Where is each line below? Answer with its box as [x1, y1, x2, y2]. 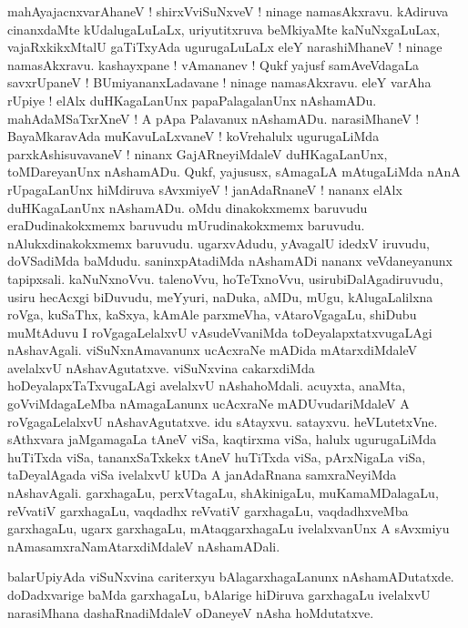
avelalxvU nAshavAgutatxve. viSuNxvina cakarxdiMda [7, 358, 315, 377]
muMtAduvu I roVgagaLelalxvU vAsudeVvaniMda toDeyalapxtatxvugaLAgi [7, 322, 432, 341]
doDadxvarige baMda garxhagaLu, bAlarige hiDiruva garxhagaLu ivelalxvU [7, 585, 431, 603]
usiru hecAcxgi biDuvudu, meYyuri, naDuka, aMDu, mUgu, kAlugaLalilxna [7, 287, 433, 306]
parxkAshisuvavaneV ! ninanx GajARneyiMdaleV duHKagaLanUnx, [7, 144, 388, 163]
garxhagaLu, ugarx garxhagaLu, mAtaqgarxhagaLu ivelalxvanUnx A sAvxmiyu [7, 519, 450, 538]
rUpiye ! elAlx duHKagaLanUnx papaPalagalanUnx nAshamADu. [7, 90, 377, 109]
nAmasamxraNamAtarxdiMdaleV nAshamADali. [7, 536, 280, 555]
